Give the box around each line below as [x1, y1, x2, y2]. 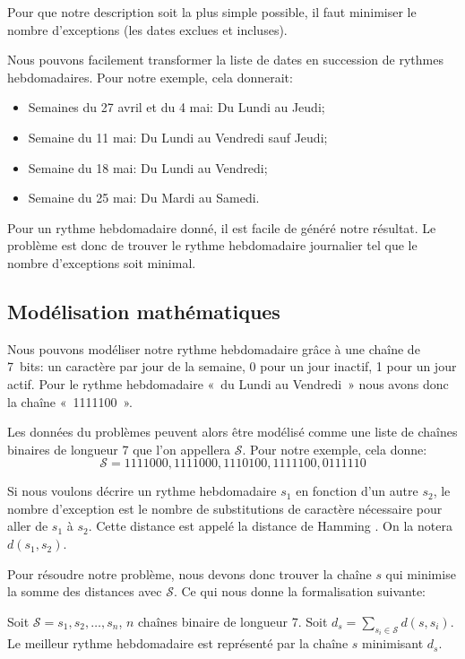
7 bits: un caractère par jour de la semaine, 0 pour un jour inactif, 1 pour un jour [7, 357, 457, 376]
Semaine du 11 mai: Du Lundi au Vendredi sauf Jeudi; [28, 127, 328, 146]
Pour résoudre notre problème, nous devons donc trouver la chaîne [7, 564, 372, 583]
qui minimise [385, 564, 456, 583]
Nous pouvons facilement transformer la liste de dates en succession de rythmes [7, 50, 443, 69]
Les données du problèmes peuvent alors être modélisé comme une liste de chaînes [7, 422, 458, 441]
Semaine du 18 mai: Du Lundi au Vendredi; [28, 158, 268, 177]
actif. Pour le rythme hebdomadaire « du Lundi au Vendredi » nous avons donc [7, 374, 449, 393]
